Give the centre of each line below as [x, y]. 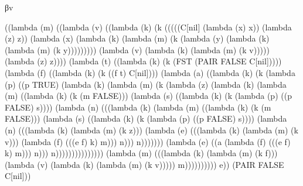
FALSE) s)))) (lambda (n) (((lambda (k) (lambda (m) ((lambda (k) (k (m [138, 107]
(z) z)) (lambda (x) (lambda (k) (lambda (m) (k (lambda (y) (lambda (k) [137, 38]
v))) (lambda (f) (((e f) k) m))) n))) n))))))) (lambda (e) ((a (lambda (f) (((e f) [148, 141]
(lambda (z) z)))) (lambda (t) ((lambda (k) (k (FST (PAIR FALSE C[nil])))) [143, 61]
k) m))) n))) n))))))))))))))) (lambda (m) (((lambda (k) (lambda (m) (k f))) [141, 153]
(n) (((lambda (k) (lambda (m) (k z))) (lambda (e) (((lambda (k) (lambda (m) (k [151, 130]
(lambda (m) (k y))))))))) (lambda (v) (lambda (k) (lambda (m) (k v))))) [137, 49]
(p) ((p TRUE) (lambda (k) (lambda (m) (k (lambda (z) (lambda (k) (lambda [146, 84]
